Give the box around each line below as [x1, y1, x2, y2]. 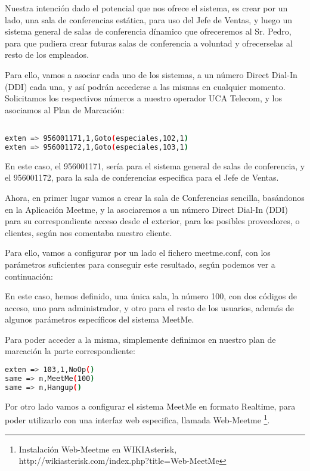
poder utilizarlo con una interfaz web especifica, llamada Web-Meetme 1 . [5, 412, 270, 426]
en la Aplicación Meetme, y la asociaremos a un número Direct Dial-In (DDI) [5, 203, 289, 215]
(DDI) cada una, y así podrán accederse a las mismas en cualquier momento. [5, 80, 286, 92]
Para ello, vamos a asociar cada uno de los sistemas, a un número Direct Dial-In [5, 68, 297, 80]
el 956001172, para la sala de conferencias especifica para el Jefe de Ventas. [5, 171, 279, 184]
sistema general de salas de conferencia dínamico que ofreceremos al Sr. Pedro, [5, 25, 292, 38]
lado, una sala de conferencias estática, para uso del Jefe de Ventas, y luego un [5, 13, 293, 26]
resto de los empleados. [5, 48, 89, 61]
